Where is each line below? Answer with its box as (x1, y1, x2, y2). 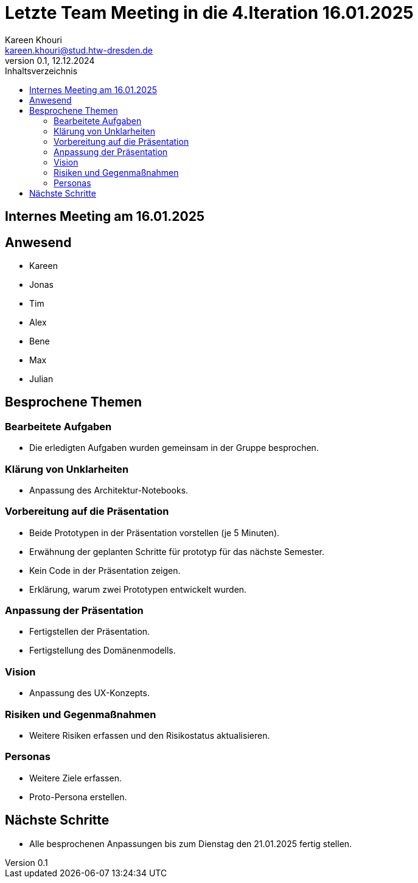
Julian (29, 374, 54, 385)
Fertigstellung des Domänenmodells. (29, 645, 176, 656)
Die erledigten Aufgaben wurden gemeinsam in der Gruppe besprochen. (29, 442, 319, 453)
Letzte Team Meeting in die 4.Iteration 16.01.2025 (5, 2, 414, 23)
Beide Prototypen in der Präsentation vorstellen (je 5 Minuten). (29, 527, 280, 538)
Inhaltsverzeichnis (5, 65, 78, 76)
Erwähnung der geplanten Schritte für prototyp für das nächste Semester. (29, 546, 325, 557)
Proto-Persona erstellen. (29, 791, 127, 802)
